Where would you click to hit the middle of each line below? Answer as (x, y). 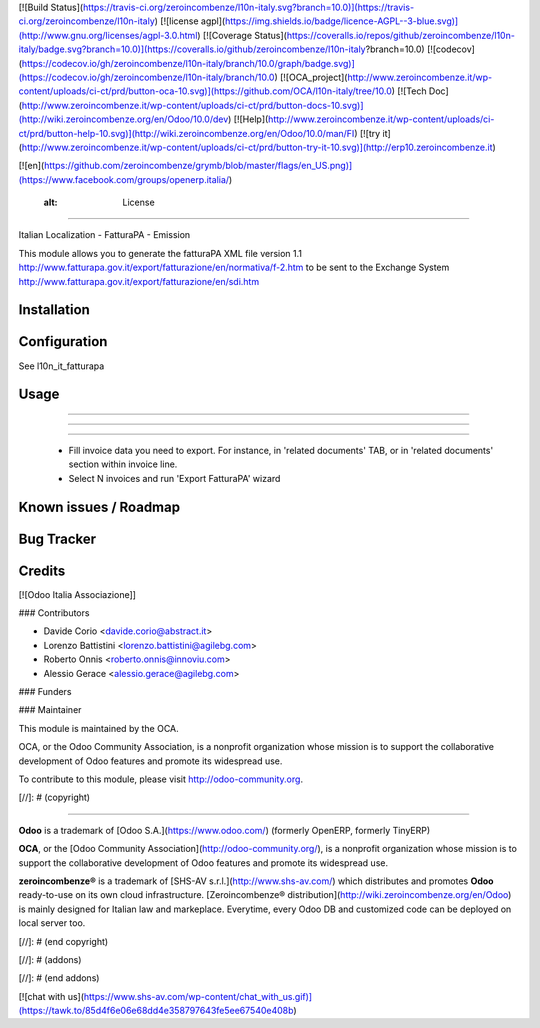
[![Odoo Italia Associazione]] (77, 594)
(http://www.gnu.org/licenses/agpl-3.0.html (108, 35)
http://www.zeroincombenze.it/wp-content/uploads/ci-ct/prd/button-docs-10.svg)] (192, 105)
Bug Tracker (57, 538)
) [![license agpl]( (190, 21)
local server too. (52, 923)
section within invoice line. (123, 464)
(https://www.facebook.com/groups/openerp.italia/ (124, 179)
